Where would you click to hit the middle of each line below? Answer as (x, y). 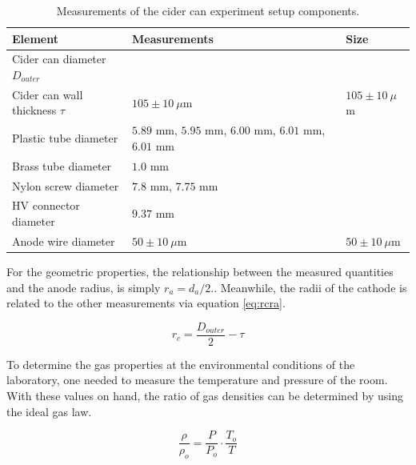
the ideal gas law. (49, 411)
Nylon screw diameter (66, 185)
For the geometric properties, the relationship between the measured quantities (200, 271)
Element (35, 38)
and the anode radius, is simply (84, 287)
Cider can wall (48, 94)
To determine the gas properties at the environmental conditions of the (181, 364)
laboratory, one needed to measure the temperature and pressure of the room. (197, 380)
